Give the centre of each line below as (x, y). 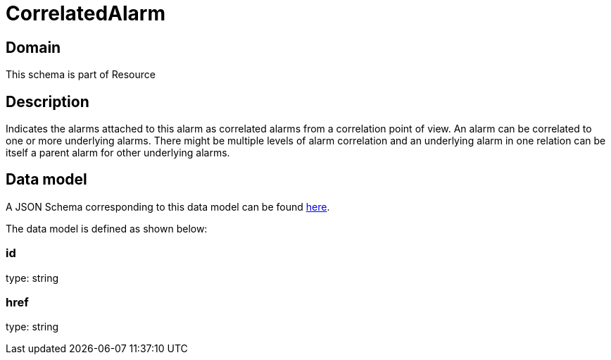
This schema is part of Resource (81, 75)
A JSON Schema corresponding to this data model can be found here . (168, 206)
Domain (33, 47)
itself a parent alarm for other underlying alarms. (118, 153)
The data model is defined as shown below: (107, 228)
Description (48, 101)
